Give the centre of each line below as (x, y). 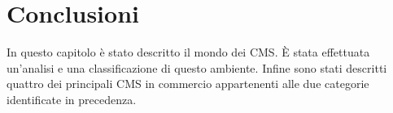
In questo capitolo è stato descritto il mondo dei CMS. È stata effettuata (188, 52)
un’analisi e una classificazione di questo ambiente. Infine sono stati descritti (197, 67)
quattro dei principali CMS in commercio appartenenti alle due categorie (188, 84)
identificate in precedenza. (72, 99)
